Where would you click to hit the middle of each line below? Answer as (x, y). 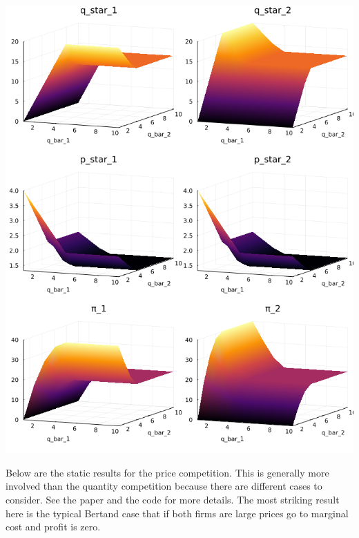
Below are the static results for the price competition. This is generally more (167, 472)
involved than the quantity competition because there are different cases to (164, 486)
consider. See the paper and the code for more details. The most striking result (173, 499)
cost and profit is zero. (53, 527)
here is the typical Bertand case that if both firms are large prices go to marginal (177, 513)
